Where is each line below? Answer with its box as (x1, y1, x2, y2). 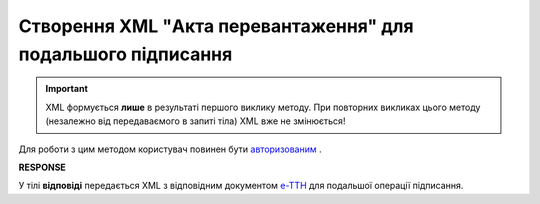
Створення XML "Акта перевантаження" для (18, 15, 414, 37)
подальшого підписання (18, 43, 233, 65)
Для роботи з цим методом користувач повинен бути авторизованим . (18, 143, 322, 155)
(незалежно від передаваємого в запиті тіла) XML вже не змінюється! (45, 115, 346, 127)
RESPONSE (18, 161, 67, 173)
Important (45, 83, 89, 95)
